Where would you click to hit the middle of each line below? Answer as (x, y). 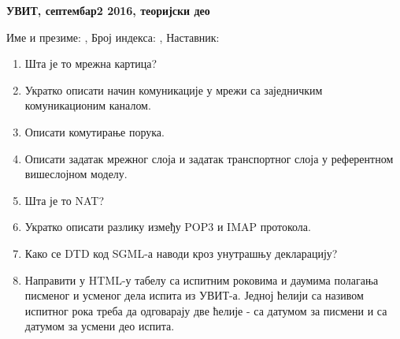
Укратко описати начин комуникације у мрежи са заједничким (174, 89)
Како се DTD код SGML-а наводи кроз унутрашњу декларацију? (181, 253)
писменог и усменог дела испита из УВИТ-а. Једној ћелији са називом (194, 295)
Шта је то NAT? (64, 200)
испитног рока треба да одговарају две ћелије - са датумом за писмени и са (206, 310)
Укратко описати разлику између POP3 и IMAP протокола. (168, 227)
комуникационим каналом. (88, 105)
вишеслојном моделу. (76, 174)
